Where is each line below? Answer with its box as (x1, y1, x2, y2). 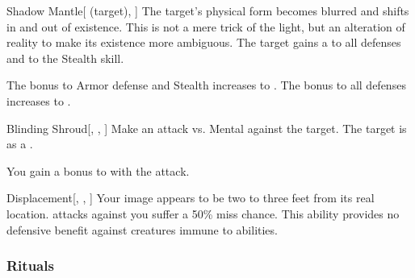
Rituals (6, 255, 54, 276)
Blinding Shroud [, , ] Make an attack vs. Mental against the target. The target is (6, 119, 407, 136)
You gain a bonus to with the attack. (6, 162, 190, 179)
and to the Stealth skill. (6, 49, 124, 66)
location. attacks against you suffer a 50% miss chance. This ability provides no (6, 205, 400, 222)
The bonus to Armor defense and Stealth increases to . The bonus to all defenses (6, 77, 406, 93)
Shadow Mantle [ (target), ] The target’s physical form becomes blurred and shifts (6, 2, 409, 19)
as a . (6, 135, 33, 152)
